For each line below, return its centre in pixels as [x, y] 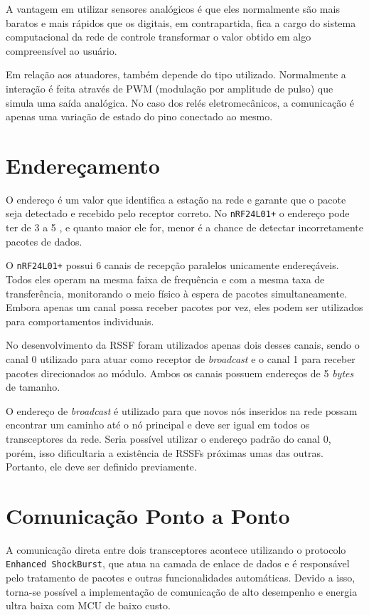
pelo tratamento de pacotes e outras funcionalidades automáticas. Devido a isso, [181, 578]
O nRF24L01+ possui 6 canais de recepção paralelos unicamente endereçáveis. [172, 265]
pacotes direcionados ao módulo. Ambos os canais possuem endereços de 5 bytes [180, 373]
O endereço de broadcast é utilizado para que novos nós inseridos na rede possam [182, 410]
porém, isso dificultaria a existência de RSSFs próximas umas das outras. [165, 452]
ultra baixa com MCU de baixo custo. [88, 605]
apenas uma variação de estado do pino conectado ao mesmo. [139, 116]
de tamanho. [33, 387]
